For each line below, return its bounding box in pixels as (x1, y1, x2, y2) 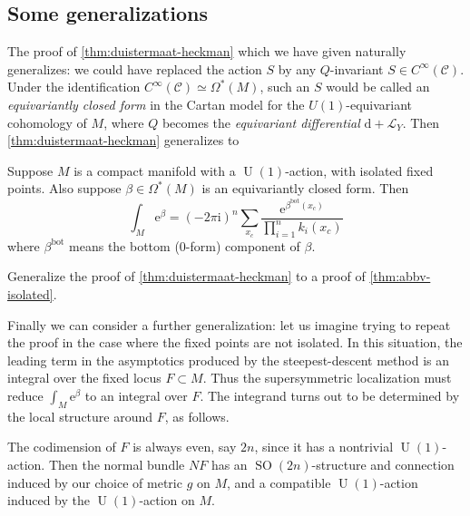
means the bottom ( (69, 236, 180, 255)
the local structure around (7, 406, 153, 425)
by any (278, 59, 317, 78)
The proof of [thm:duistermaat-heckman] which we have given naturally (7, 42, 406, 61)
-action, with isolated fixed (285, 161, 434, 180)
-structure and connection (311, 455, 455, 473)
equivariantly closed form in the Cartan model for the (7, 94, 305, 113)
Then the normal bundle (48, 455, 185, 473)
